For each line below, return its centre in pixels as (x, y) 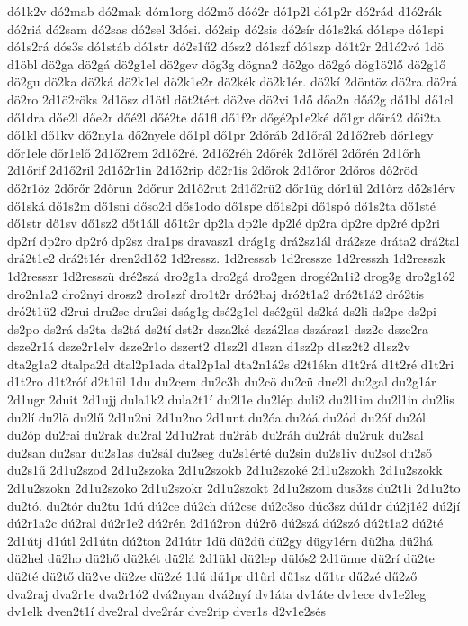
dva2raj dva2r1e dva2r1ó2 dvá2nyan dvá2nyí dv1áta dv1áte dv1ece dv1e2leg (217, 593)
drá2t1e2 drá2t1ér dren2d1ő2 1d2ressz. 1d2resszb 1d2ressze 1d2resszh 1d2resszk (226, 258)
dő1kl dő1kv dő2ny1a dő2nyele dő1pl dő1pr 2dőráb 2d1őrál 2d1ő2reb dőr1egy (220, 135)
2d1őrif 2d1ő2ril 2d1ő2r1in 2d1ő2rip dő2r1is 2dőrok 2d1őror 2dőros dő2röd (213, 170)
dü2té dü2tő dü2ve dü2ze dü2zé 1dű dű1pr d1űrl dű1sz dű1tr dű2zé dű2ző (212, 576)
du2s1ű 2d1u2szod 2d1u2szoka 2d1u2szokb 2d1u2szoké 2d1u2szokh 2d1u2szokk (225, 470)
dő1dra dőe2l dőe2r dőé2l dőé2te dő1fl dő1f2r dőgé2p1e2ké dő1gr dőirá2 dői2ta (225, 117)
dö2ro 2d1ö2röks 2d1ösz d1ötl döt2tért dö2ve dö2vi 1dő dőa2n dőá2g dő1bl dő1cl (230, 99)
